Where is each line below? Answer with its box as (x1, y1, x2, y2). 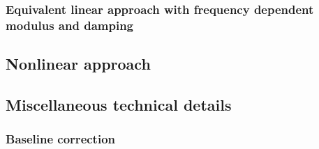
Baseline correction (6, 130, 116, 148)
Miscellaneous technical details (6, 93, 232, 115)
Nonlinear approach (6, 53, 151, 74)
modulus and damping (6, 16, 133, 33)
